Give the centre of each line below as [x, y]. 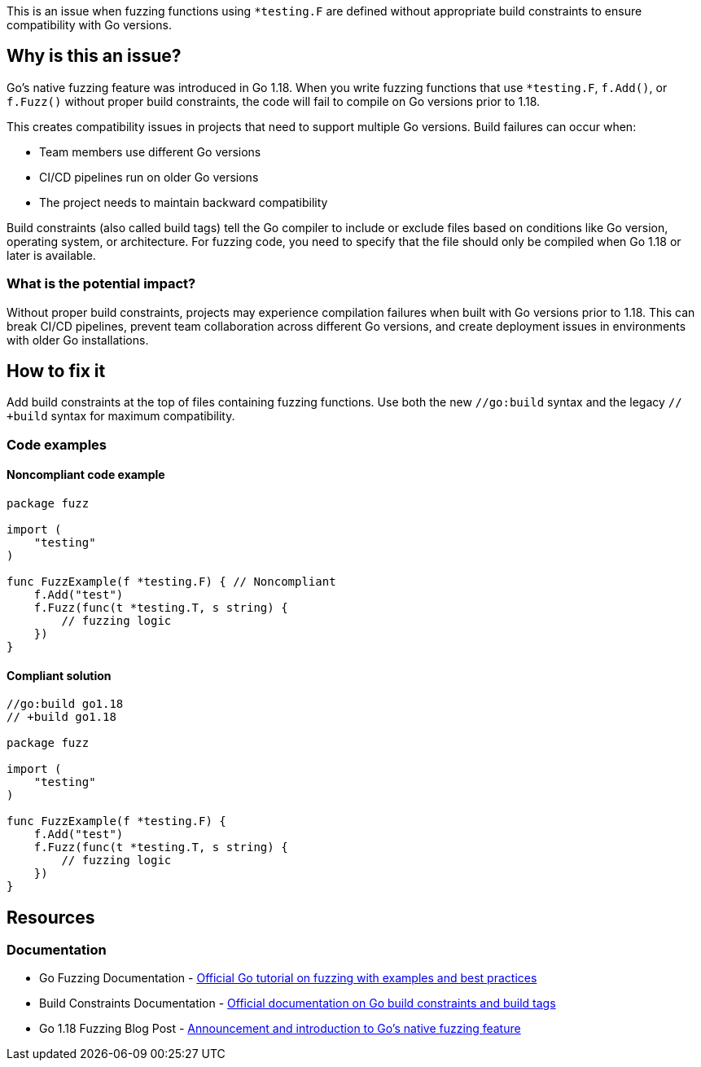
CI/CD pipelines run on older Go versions [149, 177]
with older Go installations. [78, 340]
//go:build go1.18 [65, 704]
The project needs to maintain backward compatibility [184, 202]
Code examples [57, 444]
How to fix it [56, 371]
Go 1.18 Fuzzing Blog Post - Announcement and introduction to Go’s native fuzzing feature [280, 1029]
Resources [51, 917]
